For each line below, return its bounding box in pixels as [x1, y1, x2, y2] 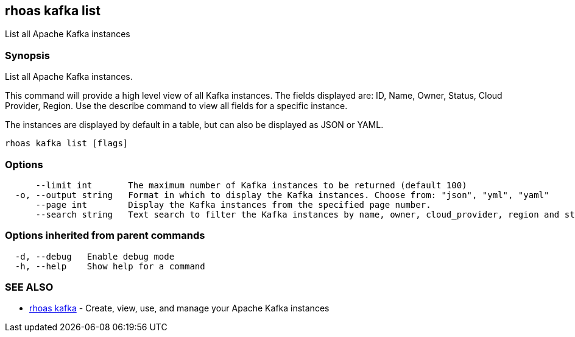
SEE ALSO [5, 281, 54, 294]
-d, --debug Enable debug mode [15, 251, 175, 261]
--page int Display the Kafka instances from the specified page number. [35, 199, 431, 210]
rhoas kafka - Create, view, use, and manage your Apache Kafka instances [29, 303, 330, 314]
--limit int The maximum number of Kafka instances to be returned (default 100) [35, 180, 467, 190]
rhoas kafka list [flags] [5, 138, 129, 149]
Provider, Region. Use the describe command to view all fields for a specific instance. [5, 101, 348, 112]
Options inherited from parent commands [5, 229, 205, 242]
